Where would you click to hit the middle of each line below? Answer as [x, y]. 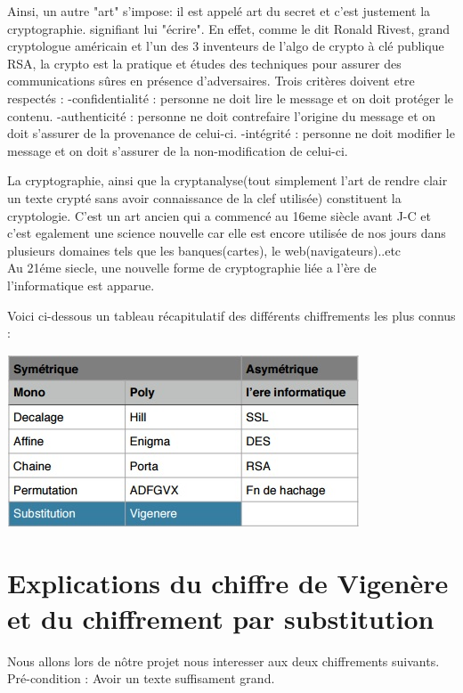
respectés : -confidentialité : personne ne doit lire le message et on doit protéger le [231, 98]
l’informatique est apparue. [81, 285]
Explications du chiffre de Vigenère [228, 583]
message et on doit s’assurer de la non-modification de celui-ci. [178, 150]
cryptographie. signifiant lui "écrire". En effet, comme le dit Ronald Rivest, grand [229, 28]
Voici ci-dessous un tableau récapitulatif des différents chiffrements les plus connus [231, 315]
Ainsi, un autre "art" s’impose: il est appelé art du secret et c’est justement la [219, 11]
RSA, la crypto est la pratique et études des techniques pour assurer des [204, 63]
